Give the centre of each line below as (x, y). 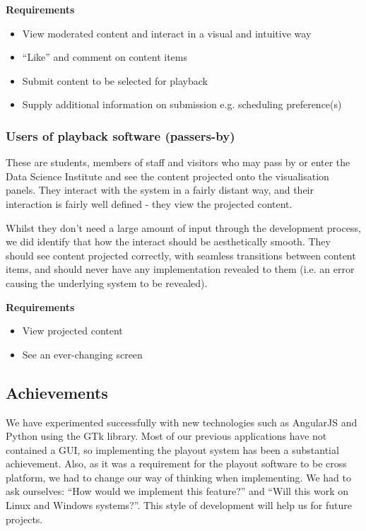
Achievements (57, 392)
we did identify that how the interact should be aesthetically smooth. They (168, 241)
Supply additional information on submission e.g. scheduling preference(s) (182, 104)
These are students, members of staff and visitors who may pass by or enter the (178, 162)
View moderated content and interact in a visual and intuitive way (167, 33)
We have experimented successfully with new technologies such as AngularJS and (182, 422)
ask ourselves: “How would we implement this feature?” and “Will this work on (177, 491)
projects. (24, 519)
